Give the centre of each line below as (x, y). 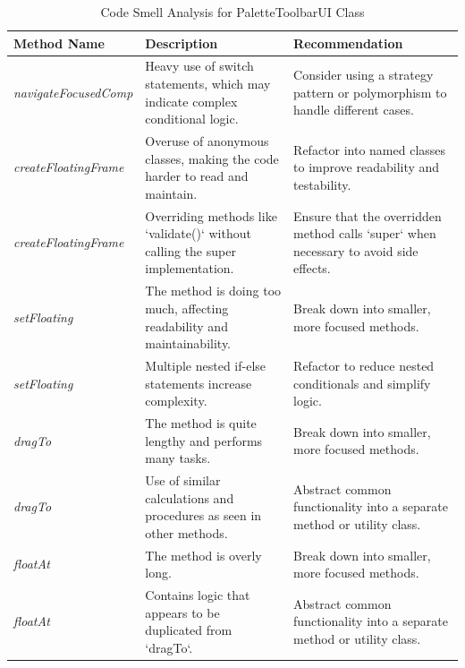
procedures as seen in (203, 515)
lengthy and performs (204, 440)
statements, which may (208, 84)
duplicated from (189, 630)
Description (182, 43)
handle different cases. (354, 110)
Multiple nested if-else (206, 365)
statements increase (199, 383)
